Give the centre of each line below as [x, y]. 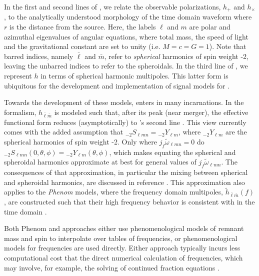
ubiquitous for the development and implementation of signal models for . [117, 85]
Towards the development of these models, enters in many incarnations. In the [124, 102]
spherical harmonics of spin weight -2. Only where [81, 141]
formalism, [20, 112]
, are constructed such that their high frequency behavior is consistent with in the [129, 202]
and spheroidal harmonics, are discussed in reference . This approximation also [124, 182]
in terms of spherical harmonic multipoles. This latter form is [134, 76]
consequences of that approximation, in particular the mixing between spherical [126, 172]
